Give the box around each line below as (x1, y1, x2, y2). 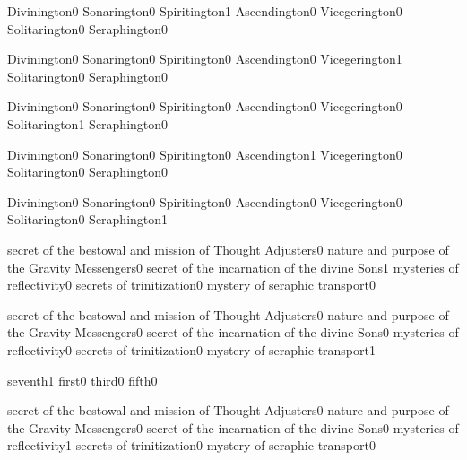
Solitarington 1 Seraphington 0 (7, 114, 169, 133)
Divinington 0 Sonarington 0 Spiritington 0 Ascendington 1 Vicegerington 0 (7, 144, 402, 163)
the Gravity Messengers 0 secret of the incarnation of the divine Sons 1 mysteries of (7, 257, 459, 276)
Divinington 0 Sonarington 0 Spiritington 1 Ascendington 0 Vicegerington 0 (7, 2, 402, 20)
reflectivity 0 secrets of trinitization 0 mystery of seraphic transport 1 (7, 340, 376, 359)
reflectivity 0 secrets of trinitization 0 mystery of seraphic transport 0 (7, 275, 376, 294)
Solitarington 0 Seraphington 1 (7, 210, 169, 229)
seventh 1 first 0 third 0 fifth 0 (7, 370, 158, 389)
